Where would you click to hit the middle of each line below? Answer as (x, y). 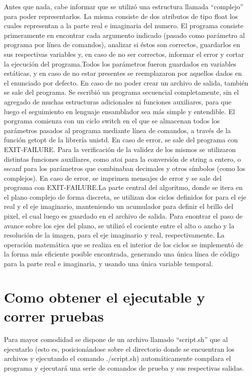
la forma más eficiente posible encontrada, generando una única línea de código (122, 254)
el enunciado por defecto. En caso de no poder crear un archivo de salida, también (126, 82)
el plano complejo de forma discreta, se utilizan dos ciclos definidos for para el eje (125, 197)
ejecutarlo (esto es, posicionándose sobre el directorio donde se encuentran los (119, 349)
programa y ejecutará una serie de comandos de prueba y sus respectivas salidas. (124, 367)
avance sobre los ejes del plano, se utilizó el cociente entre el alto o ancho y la (119, 225)
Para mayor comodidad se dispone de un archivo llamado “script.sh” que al (116, 339)
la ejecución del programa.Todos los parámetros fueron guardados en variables (120, 63)
